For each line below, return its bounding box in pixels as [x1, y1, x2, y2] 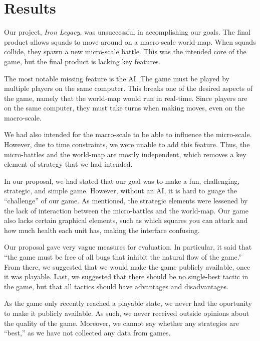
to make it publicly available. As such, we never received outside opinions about [4, 307, 249, 318]
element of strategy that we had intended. [4, 159, 133, 169]
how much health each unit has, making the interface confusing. [4, 224, 200, 235]
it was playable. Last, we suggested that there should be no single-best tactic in [4, 271, 248, 282]
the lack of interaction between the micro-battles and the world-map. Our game [4, 205, 248, 215]
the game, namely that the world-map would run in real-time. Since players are [4, 92, 247, 103]
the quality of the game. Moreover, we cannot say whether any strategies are [4, 317, 239, 328]
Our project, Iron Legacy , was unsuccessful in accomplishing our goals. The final [4, 27, 250, 37]
